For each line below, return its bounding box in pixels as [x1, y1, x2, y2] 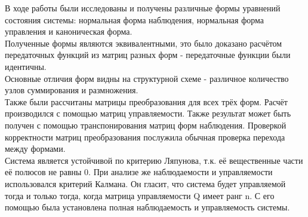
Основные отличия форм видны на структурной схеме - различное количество [5, 72, 289, 84]
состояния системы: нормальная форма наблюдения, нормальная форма [5, 13, 264, 26]
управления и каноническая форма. [5, 25, 133, 38]
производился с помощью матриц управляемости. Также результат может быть [5, 107, 291, 120]
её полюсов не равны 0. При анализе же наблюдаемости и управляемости [5, 166, 273, 178]
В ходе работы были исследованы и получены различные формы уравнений [5, 2, 281, 14]
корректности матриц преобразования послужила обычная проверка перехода [5, 130, 285, 143]
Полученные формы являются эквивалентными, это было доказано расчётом [5, 36, 282, 49]
